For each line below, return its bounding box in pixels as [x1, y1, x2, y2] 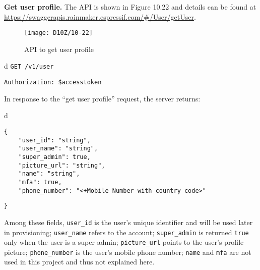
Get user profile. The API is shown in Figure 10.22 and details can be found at [4, 2, 256, 12]
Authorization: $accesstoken [4, 79, 102, 86]
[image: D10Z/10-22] [24, 29, 93, 37]
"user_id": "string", [18, 136, 91, 144]
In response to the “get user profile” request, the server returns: [4, 93, 201, 103]
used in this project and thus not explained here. [4, 256, 155, 267]
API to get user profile [24, 43, 94, 54]
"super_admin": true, [18, 153, 91, 160]
